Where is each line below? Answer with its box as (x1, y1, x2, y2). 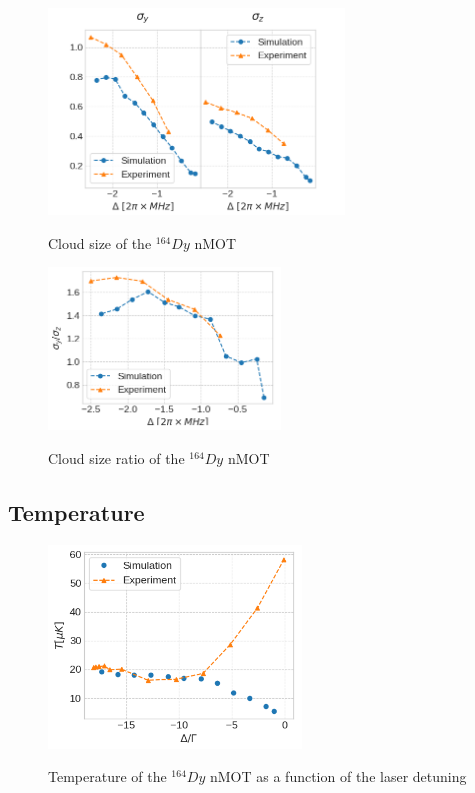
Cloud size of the (48, 232, 152, 253)
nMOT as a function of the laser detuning (209, 766, 467, 787)
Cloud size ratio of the (48, 447, 185, 468)
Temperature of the (48, 766, 167, 787)
